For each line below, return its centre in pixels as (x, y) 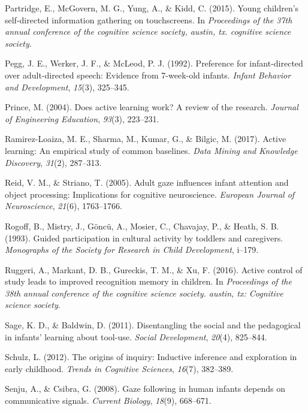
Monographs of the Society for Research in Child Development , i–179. (132, 250)
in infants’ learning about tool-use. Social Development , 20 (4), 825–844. (136, 336)
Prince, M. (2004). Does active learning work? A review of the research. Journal (152, 107)
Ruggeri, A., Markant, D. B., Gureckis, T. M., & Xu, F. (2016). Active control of (154, 269)
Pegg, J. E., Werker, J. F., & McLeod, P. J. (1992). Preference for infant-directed (154, 63)
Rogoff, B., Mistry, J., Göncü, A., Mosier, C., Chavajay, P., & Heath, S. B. (142, 226)
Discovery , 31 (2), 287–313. (53, 162)
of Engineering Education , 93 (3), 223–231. (82, 118)
